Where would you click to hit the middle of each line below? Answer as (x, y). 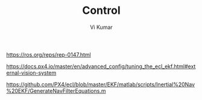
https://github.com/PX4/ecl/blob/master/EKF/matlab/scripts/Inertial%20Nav (100, 84)
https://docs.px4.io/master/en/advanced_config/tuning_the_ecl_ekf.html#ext (101, 66)
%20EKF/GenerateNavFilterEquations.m (56, 90)
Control (101, 11)
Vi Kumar (101, 27)
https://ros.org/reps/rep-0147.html (49, 54)
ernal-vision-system (31, 72)
